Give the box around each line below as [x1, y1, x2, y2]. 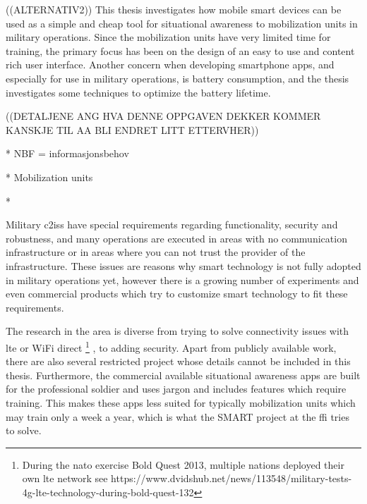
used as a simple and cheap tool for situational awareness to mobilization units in [6, 16, 358, 30]
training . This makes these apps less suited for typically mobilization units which [6, 395, 356, 410]
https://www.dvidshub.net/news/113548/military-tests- [111, 471, 352, 486]
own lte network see [22, 471, 108, 486]
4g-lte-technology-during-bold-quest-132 [22, 484, 194, 499]
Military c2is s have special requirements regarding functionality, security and [6, 217, 338, 232]
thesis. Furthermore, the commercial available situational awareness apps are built [6, 367, 361, 382]
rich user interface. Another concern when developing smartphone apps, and [6, 57, 335, 72]
